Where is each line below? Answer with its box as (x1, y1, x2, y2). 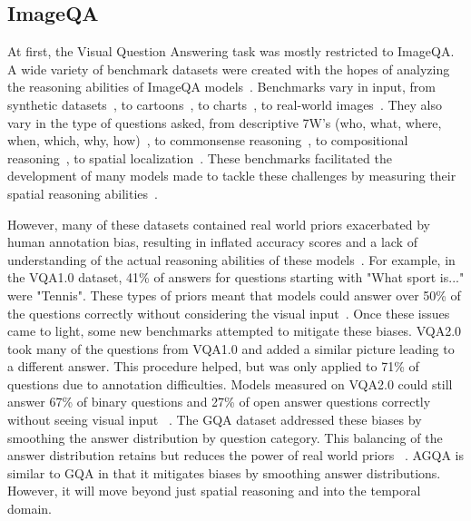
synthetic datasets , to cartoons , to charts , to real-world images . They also (7, 94, 443, 113)
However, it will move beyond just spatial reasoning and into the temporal (7, 481, 421, 500)
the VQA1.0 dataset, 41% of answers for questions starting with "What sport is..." (7, 268, 465, 287)
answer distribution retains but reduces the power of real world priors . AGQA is (7, 446, 464, 465)
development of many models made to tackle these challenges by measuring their (7, 166, 456, 185)
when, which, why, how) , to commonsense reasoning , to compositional (7, 131, 408, 150)
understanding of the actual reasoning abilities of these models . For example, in (7, 250, 456, 269)
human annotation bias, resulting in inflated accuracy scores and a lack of (7, 232, 417, 251)
